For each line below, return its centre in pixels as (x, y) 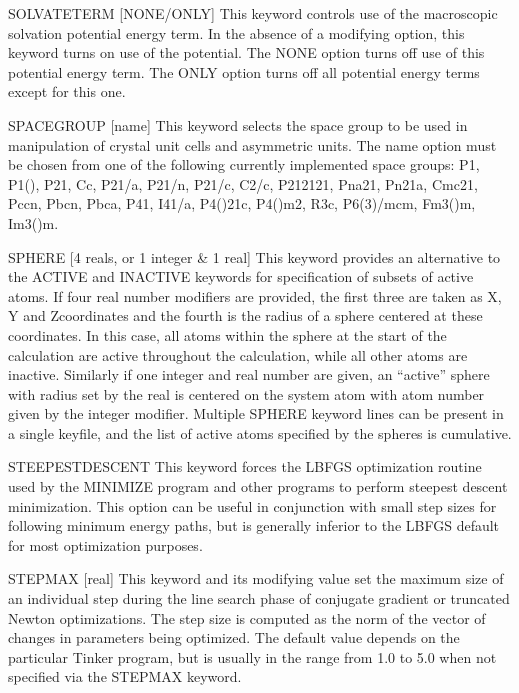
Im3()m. (33, 222)
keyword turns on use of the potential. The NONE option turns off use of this (246, 52)
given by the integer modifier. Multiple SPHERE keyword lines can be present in (256, 413)
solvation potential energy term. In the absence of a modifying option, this (236, 32)
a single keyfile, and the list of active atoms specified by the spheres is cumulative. (260, 432)
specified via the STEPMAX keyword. (125, 676)
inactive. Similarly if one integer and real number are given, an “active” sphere (249, 374)
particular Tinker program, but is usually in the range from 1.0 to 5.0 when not (252, 656)
